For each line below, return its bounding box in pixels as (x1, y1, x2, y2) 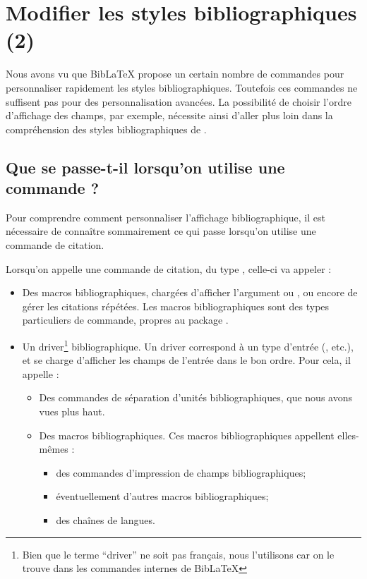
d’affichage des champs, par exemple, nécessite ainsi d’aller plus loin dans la (6, 108, 333, 123)
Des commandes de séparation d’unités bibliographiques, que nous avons (39, 390, 352, 405)
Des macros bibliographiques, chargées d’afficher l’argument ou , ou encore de (22, 285, 358, 300)
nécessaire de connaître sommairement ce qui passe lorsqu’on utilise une (6, 224, 316, 238)
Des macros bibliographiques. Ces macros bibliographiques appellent (39, 427, 335, 442)
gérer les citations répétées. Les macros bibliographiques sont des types (22, 298, 330, 313)
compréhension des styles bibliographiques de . (6, 121, 207, 136)
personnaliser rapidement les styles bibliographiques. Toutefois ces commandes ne (6, 80, 358, 95)
